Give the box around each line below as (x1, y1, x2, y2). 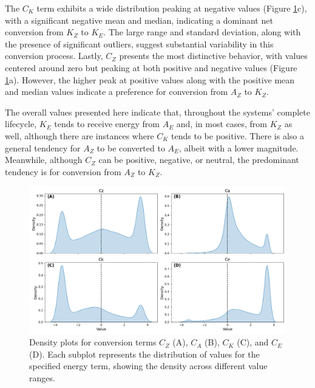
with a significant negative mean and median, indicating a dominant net (5, 13, 273, 26)
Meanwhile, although (5, 153, 83, 166)
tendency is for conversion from (5, 165, 121, 178)
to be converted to (97, 141, 165, 154)
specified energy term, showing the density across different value (29, 359, 268, 372)
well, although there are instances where (5, 129, 154, 142)
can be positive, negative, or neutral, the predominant (98, 153, 299, 166)
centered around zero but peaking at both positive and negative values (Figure (5, 61, 297, 74)
